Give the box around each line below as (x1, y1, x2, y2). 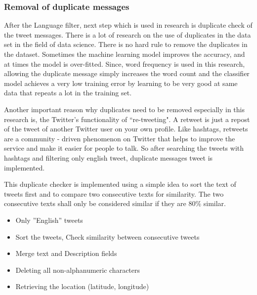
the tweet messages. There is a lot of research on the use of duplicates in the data (4, 29, 251, 40)
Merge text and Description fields (15, 248, 117, 258)
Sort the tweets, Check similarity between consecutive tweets (15, 231, 200, 242)
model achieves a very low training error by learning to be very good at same (4, 78, 238, 88)
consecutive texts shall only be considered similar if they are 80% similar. (4, 198, 226, 209)
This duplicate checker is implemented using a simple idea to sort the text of (4, 179, 236, 189)
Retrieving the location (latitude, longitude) (15, 281, 149, 292)
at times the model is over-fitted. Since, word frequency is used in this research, (4, 58, 245, 69)
